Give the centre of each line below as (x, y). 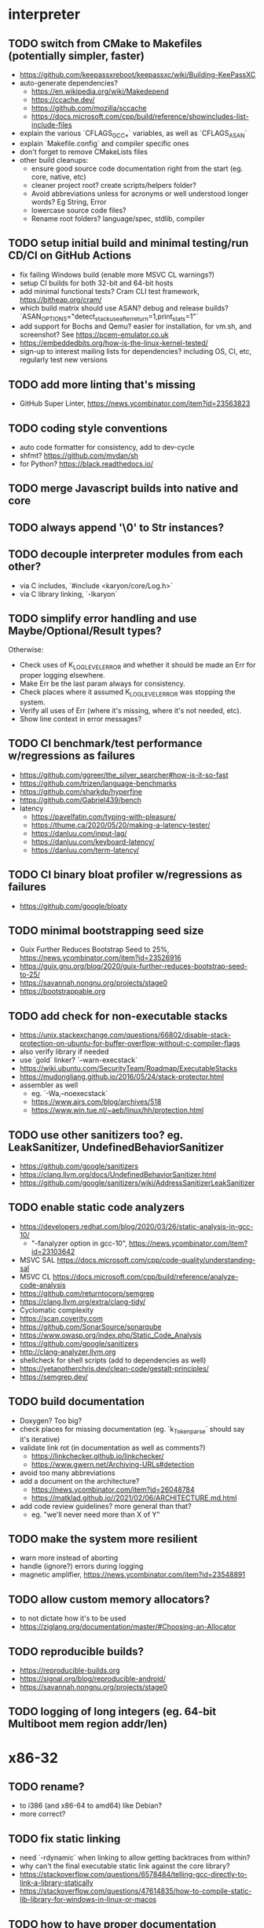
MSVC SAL (37, 1260)
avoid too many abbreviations (67, 1473)
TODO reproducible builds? (76, 1652)
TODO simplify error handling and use (103, 619)
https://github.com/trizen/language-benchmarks (98, 783)
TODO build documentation (77, 1402)
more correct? (42, 1814)
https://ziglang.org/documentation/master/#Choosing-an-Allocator (128, 1627)
